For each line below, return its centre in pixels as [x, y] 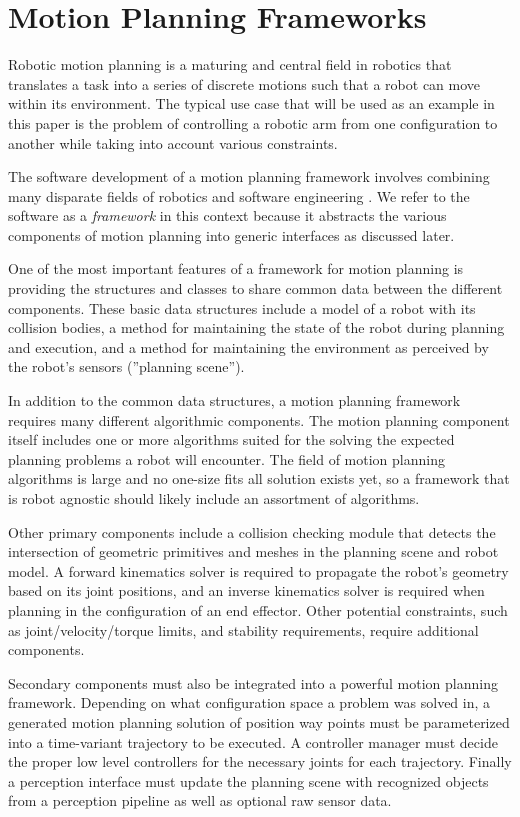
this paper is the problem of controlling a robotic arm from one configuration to [253, 122]
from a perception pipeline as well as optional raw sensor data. [200, 800]
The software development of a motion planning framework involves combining [249, 176]
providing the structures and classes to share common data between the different [255, 288]
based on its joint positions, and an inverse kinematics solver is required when [246, 590]
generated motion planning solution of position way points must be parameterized [259, 721]
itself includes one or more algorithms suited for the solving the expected [231, 439]
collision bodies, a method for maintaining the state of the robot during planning [256, 327]
